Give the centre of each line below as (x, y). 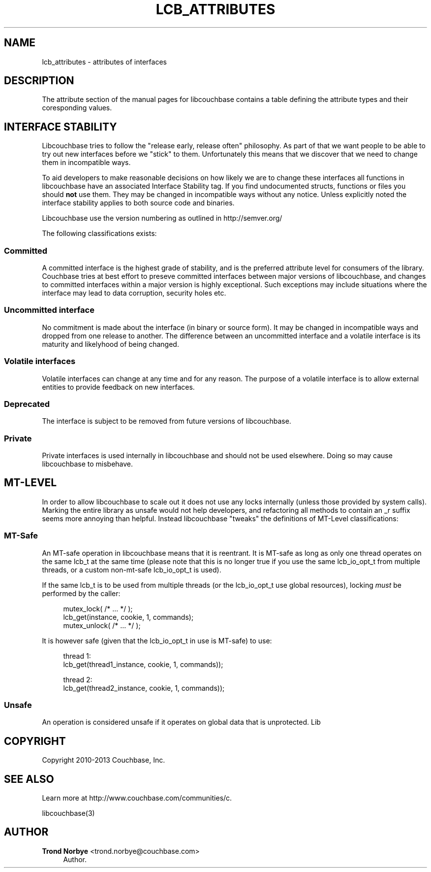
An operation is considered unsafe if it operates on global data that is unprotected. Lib (181, 722)
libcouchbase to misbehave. (88, 464)
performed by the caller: (81, 593)
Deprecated (27, 404)
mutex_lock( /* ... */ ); (98, 608)
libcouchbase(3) (68, 813)
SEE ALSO (29, 779)
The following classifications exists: (99, 234)
